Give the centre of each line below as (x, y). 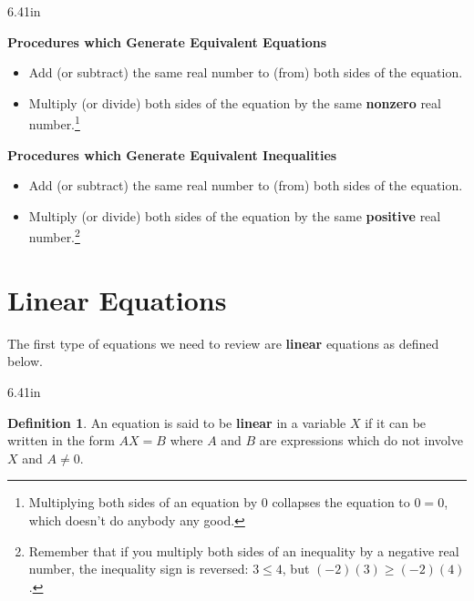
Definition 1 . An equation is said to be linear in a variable (177, 422)
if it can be (396, 422)
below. (25, 361)
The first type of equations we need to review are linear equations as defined (223, 343)
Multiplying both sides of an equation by (143, 502)
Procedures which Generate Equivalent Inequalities (172, 154)
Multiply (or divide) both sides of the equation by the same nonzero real (235, 102)
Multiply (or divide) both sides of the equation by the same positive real (235, 215)
